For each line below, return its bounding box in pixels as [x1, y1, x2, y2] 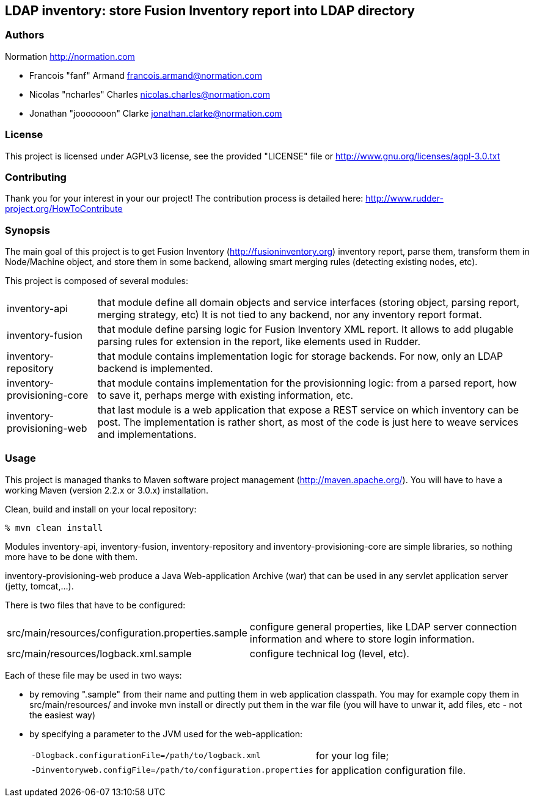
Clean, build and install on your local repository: [5, 503, 197, 514]
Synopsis [5, 224, 50, 236]
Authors [5, 29, 45, 42]
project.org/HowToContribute [5, 203, 123, 214]
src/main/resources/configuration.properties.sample [7, 626, 247, 639]
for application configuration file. [315, 764, 466, 776]
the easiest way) [29, 709, 96, 720]
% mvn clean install [5, 522, 103, 533]
